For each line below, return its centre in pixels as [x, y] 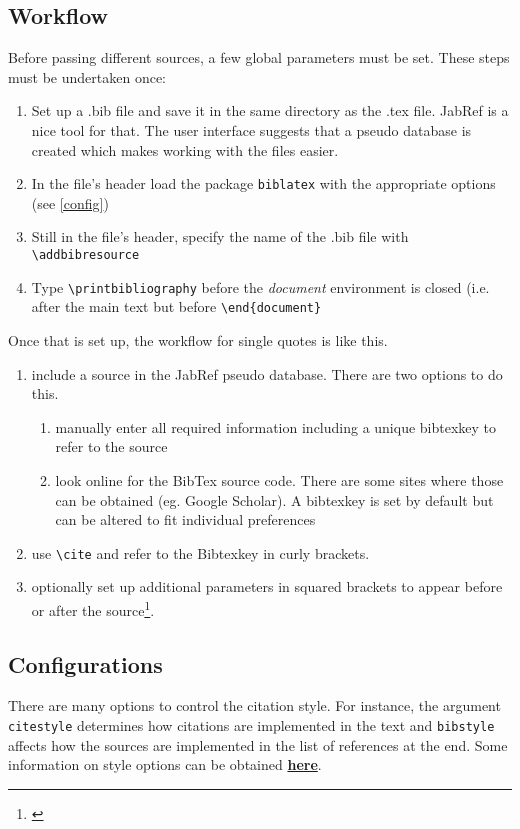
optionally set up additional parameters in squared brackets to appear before [267, 586]
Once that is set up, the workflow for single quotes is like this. [198, 339]
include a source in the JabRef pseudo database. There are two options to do [267, 373]
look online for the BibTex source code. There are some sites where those [279, 479]
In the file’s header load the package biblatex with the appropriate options [263, 183]
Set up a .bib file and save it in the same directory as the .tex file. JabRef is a [270, 110]
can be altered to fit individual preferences [185, 519]
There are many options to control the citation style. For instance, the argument [254, 705]
